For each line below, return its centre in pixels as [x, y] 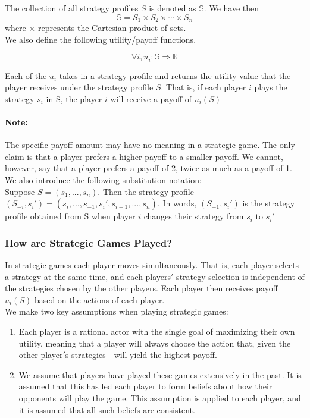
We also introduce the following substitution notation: [103, 180]
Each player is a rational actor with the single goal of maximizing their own [157, 331]
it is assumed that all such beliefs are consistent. [107, 409]
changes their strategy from [194, 216]
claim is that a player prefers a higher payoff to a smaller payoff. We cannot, [144, 156]
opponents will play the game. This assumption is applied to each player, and [160, 397]
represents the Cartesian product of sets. [112, 28]
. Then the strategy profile [146, 191]
